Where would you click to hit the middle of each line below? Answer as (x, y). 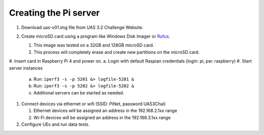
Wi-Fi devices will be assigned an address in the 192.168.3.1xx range (102, 117)
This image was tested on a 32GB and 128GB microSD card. (94, 45)
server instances (26, 68)
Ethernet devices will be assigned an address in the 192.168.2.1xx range (105, 111)
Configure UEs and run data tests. (55, 124)
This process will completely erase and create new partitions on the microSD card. (117, 52)
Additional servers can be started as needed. (79, 92)
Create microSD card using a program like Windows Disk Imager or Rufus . (96, 36)
